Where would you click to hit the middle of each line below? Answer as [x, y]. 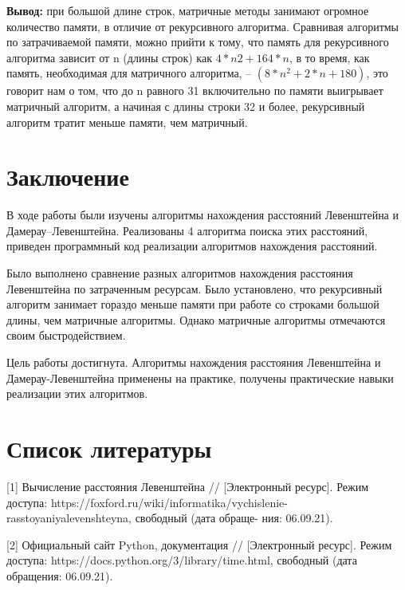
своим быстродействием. [66, 335]
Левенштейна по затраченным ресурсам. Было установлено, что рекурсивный [195, 288]
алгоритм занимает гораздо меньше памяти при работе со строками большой [193, 304]
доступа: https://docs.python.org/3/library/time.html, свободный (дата [182, 560]
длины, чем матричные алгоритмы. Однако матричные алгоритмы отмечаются [196, 319]
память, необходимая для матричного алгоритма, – [129, 73]
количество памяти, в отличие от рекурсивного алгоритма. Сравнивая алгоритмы [203, 26]
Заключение [68, 177]
